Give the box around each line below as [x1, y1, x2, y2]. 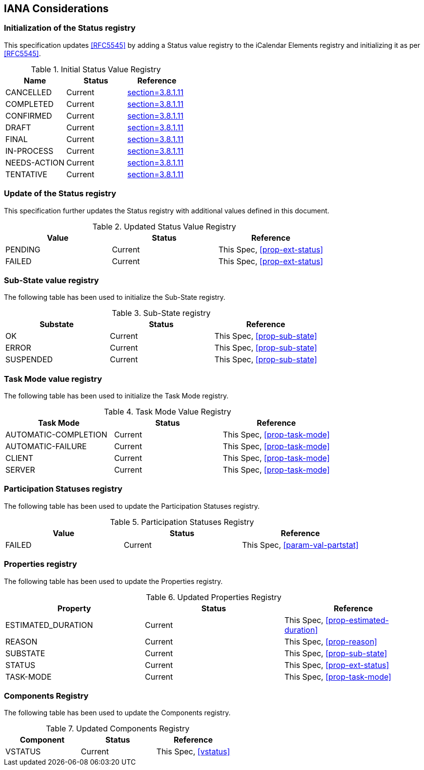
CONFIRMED [5, 110, 52, 121]
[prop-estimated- [325, 615, 389, 625]
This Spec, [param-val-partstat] [242, 540, 359, 550]
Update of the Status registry [4, 188, 116, 199]
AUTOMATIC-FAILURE [5, 441, 87, 452]
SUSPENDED [5, 354, 53, 365]
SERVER [5, 465, 35, 475]
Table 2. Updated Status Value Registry [92, 221, 236, 231]
